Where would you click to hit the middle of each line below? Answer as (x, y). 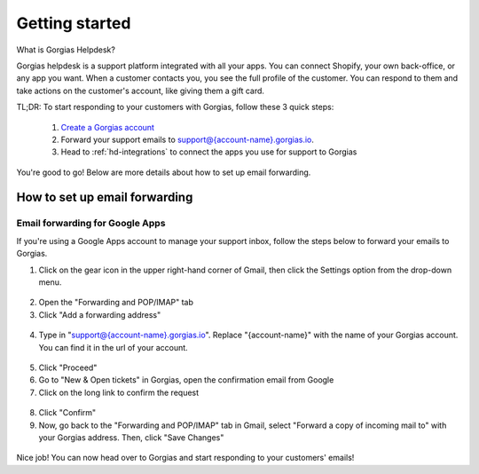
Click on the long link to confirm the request (119, 392)
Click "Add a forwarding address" (100, 314)
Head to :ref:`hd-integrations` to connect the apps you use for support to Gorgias (209, 152)
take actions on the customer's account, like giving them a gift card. (141, 91)
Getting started (74, 23)
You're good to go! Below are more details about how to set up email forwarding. (164, 172)
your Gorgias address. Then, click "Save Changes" (131, 437)
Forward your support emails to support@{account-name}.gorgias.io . (188, 139)
